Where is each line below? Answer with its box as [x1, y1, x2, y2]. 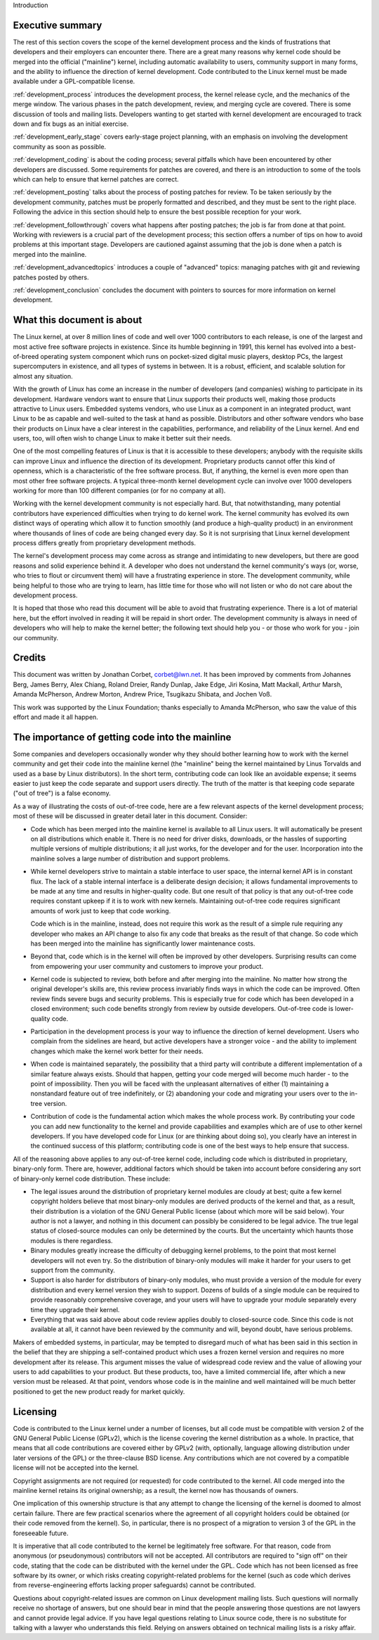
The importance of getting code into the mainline [13, 731, 232, 743]
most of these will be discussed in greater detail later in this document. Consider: [13, 812, 248, 820]
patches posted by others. [13, 273, 89, 281]
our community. [13, 633, 59, 642]
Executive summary [13, 19, 102, 31]
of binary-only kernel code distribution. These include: [13, 1174, 171, 1183]
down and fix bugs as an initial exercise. [13, 120, 129, 128]
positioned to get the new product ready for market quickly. [13, 1387, 185, 1396]
